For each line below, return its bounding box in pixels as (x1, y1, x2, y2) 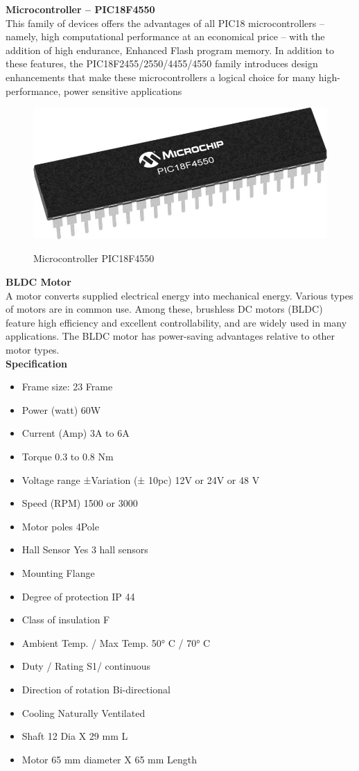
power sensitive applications (64, 83, 182, 98)
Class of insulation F (21, 612, 110, 627)
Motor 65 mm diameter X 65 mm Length (21, 752, 198, 766)
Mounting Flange (21, 565, 95, 580)
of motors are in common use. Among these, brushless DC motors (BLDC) (6, 302, 323, 316)
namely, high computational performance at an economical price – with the (6, 29, 325, 44)
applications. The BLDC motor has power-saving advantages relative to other (6, 329, 335, 343)
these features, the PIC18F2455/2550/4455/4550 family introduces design (6, 56, 318, 71)
